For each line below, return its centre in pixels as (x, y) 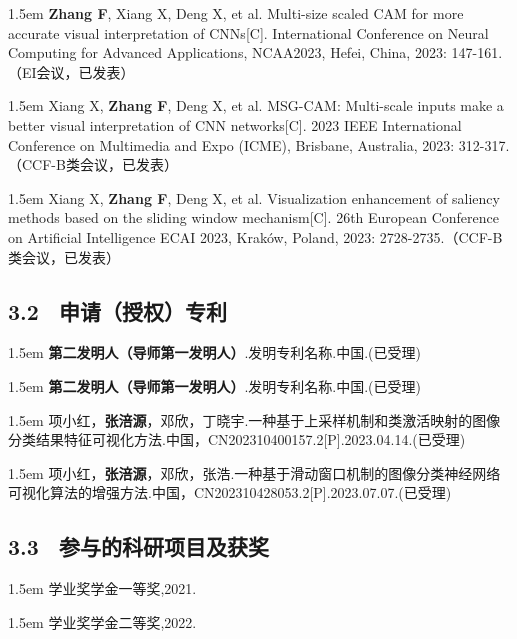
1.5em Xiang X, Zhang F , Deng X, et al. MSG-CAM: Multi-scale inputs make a (256, 105)
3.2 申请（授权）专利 (117, 310)
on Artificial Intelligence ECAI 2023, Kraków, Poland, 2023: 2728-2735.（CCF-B (255, 236)
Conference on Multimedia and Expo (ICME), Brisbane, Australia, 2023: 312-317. (259, 144)
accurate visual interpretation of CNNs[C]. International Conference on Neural (248, 32)
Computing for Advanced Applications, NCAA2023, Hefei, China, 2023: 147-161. (255, 52)
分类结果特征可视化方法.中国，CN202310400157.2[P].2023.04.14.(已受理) (237, 439)
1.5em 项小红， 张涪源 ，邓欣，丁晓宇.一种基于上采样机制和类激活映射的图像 (254, 419)
